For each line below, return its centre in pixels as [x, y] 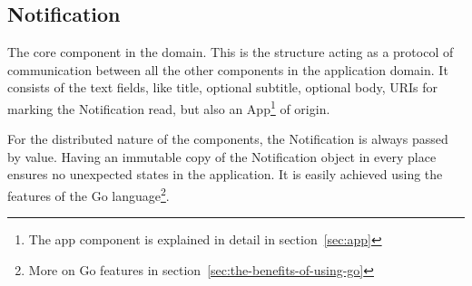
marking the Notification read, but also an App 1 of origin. [169, 107]
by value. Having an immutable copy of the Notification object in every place [222, 156]
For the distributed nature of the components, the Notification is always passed [228, 139]
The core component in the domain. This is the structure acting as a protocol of [231, 52]
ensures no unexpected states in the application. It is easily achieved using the [225, 174]
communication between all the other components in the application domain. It [228, 69]
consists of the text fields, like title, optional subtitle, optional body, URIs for [223, 87]
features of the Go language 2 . [88, 194]
